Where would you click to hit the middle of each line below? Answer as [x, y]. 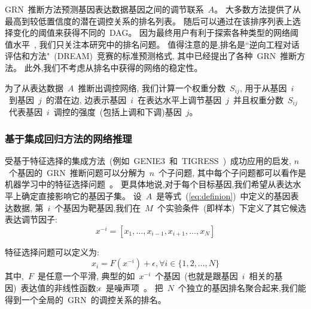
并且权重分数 [258, 100]
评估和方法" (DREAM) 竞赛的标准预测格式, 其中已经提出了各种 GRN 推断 [151, 56]
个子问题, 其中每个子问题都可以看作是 [232, 172]
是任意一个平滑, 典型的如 [86, 276]
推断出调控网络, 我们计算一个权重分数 [152, 87]
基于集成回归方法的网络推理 [68, 138]
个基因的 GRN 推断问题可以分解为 [77, 172]
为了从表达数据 [34, 87]
